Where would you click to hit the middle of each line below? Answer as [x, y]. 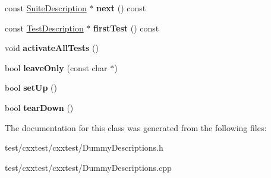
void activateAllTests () [52, 48]
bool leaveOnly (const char [56, 67]
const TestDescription [44, 28]
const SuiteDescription [46, 8]
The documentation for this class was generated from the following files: [136, 127]
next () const [121, 8]
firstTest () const [126, 28]
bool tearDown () [39, 107]
